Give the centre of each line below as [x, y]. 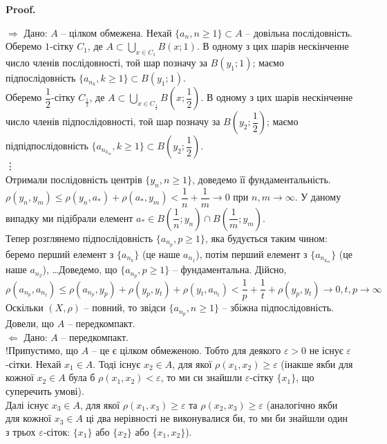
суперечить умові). [45, 391]
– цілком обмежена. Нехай [116, 32]
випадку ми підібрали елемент [69, 218]
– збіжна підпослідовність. [278, 307]
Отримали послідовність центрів [74, 179]
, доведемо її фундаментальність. [262, 179]
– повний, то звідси [125, 307]
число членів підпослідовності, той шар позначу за [113, 121]
